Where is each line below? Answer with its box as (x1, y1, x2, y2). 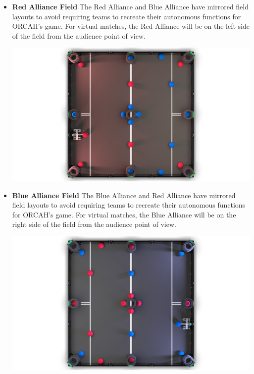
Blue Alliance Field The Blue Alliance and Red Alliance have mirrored (12, 190, 236, 200)
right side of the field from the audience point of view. (12, 219, 176, 229)
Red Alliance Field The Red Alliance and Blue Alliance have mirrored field (12, 1, 249, 11)
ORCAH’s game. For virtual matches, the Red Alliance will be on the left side (12, 21, 250, 31)
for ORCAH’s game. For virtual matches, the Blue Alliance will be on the (12, 209, 236, 219)
